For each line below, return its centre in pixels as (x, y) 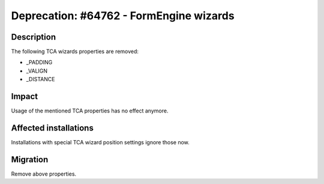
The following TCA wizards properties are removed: (75, 52)
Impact (25, 97)
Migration (30, 159)
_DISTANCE (40, 79)
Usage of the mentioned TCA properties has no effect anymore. (90, 111)
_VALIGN (37, 71)
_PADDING (39, 63)
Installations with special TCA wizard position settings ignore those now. (100, 143)
